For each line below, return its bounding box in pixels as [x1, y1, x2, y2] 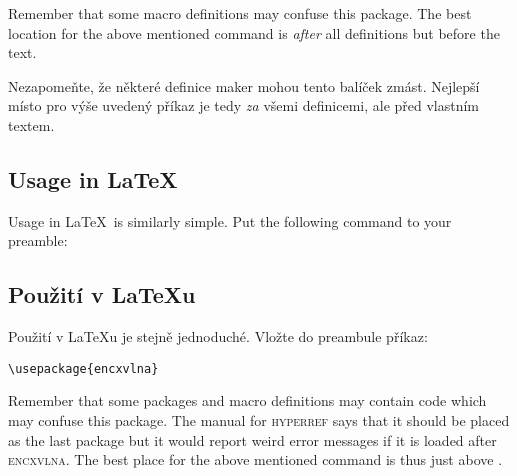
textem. [8, 114, 55, 135]
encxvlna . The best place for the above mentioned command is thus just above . [8, 449, 503, 470]
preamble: [8, 230, 68, 251]
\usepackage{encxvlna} [8, 361, 159, 376]
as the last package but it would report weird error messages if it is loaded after [8, 429, 497, 450]
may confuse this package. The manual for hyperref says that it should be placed [8, 410, 510, 430]
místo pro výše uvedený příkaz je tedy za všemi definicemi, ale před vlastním [8, 95, 480, 116]
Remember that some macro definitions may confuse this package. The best [8, 3, 472, 23]
